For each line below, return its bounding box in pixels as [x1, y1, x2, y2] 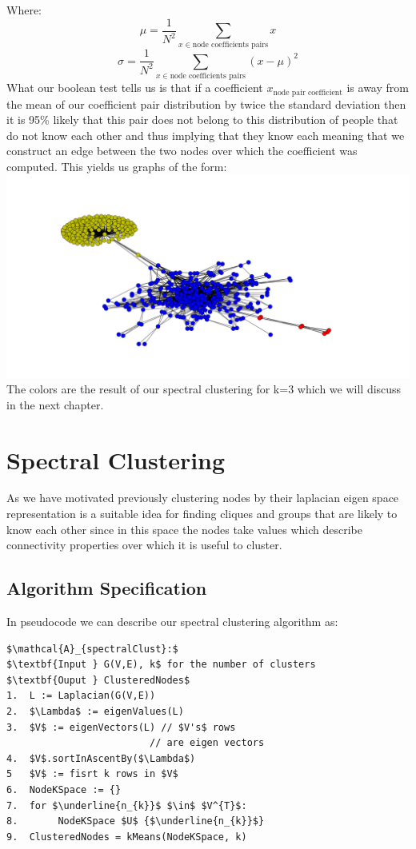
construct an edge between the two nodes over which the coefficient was [6, 142, 358, 159]
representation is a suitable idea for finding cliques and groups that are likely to [6, 505, 398, 522]
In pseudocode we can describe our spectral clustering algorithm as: [6, 613, 338, 630]
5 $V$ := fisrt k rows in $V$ [6, 768, 178, 780]
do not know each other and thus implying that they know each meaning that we [6, 126, 405, 143]
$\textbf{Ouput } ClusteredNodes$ [6, 674, 190, 686]
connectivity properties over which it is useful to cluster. [6, 536, 282, 553]
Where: [6, 2, 42, 18]
